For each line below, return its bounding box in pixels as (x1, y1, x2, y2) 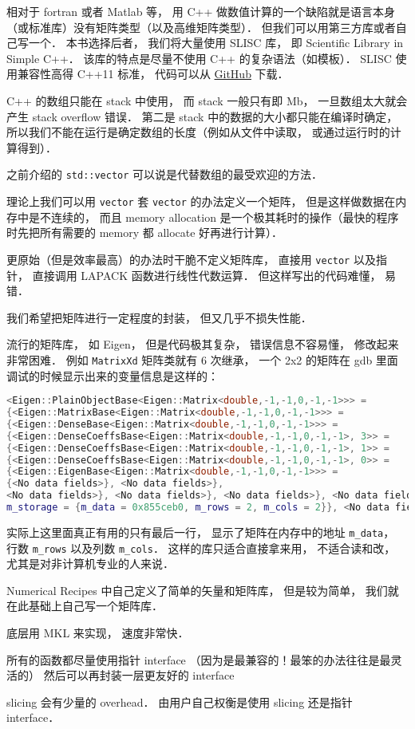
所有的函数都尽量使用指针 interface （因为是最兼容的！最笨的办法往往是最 (6, 651, 391, 668)
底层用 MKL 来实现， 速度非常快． (6, 624, 189, 640)
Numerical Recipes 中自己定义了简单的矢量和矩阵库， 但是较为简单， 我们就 (6, 581, 399, 598)
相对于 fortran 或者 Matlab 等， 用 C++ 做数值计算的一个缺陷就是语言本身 (6, 3, 395, 19)
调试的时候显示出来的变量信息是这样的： (6, 367, 219, 384)
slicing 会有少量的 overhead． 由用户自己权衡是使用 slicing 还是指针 (6, 693, 353, 710)
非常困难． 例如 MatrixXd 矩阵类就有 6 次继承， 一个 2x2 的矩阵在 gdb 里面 (6, 351, 398, 368)
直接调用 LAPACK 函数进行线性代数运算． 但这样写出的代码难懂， (32, 266, 381, 283)
